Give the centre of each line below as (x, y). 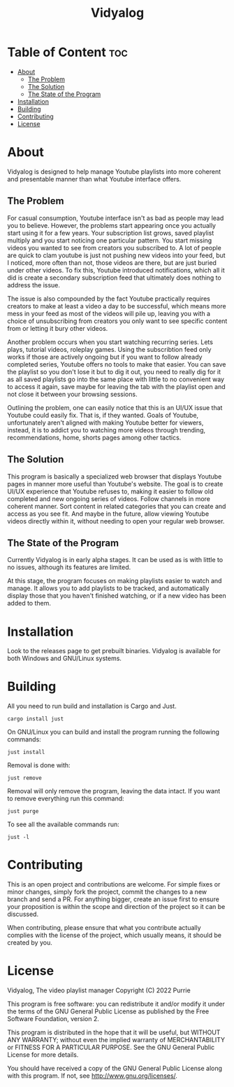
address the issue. (34, 285)
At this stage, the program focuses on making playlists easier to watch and (115, 581)
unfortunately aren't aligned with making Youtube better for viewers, (105, 423)
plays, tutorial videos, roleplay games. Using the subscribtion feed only (109, 349)
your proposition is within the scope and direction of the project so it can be (116, 907)
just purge (23, 812)
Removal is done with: (39, 765)
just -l (19, 838)
